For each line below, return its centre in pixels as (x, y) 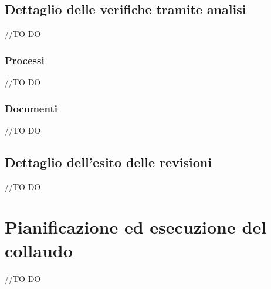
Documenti (31, 108)
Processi (25, 60)
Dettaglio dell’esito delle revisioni (108, 162)
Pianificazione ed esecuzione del (136, 227)
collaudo (39, 250)
